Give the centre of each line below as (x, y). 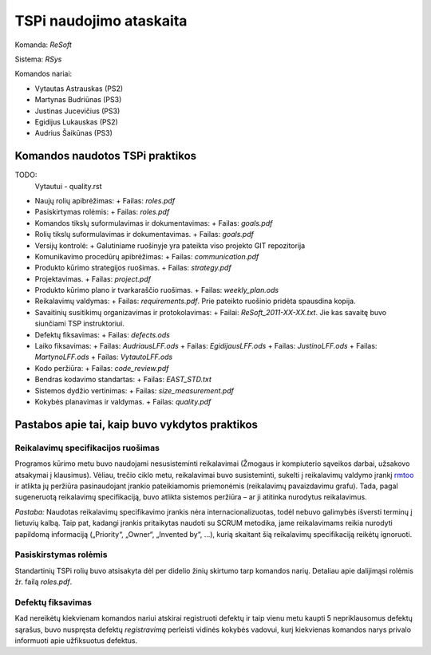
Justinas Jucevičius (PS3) (77, 111)
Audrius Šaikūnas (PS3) (74, 133)
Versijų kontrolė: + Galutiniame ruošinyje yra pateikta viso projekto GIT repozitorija (170, 245)
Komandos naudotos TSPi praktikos (106, 156)
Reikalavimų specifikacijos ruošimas (87, 448)
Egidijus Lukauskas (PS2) (77, 122)
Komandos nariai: (43, 74)
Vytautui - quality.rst (68, 186)
